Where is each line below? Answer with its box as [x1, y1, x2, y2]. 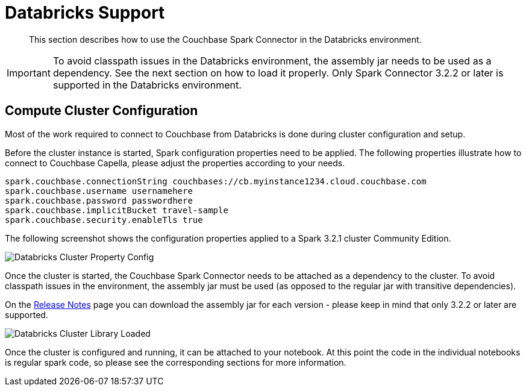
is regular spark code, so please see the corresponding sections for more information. [5, 357, 346, 368]
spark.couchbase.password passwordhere [5, 195, 193, 205]
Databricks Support [5, 2, 165, 23]
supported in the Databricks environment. [52, 78, 242, 91]
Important [7, 66, 51, 79]
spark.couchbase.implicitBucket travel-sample [5, 205, 228, 215]
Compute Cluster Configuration [5, 103, 198, 119]
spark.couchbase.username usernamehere [5, 186, 193, 196]
